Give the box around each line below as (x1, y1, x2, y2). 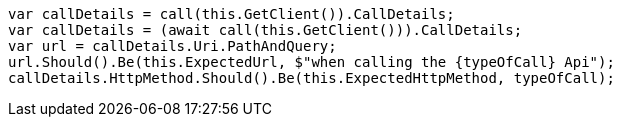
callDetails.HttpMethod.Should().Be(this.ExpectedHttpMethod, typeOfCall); (8, 70, 615, 86)
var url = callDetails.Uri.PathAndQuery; (8, 38, 337, 54)
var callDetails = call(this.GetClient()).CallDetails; (8, 6, 455, 22)
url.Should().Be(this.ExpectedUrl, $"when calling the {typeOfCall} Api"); (8, 54, 615, 70)
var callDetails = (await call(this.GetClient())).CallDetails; (8, 22, 523, 38)
